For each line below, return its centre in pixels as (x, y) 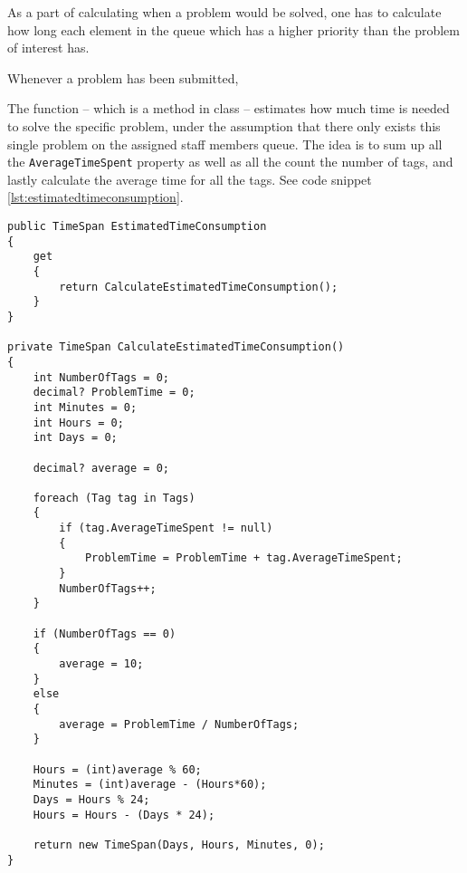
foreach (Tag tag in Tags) (114, 498)
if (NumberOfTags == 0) (105, 633)
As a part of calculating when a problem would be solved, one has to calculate (224, 12)
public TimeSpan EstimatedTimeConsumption (137, 226)
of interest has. (48, 48)
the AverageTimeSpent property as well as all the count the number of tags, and (230, 162)
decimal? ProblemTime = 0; (114, 393)
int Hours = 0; (78, 422)
